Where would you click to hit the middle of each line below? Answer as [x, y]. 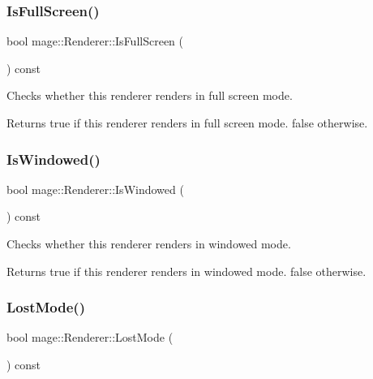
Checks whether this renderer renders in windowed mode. [149, 243]
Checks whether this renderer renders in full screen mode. [150, 95]
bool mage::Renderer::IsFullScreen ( [95, 41]
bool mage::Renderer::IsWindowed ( [95, 189]
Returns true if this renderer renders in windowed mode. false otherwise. [186, 271]
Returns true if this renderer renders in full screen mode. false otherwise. [187, 123]
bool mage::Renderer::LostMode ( [90, 337]
